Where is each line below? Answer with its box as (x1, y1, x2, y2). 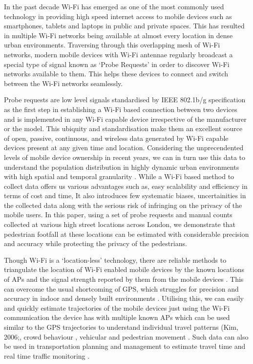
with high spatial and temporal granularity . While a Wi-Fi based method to (4, 171, 234, 182)
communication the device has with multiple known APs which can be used (4, 312, 230, 322)
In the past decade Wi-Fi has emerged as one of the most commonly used (4, 1, 224, 11)
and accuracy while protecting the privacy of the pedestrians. (4, 238, 187, 249)
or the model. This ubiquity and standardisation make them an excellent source (4, 123, 243, 134)
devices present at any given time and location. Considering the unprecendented (4, 142, 244, 153)
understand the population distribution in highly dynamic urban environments (4, 161, 239, 172)
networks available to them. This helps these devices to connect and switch (4, 68, 228, 79)
